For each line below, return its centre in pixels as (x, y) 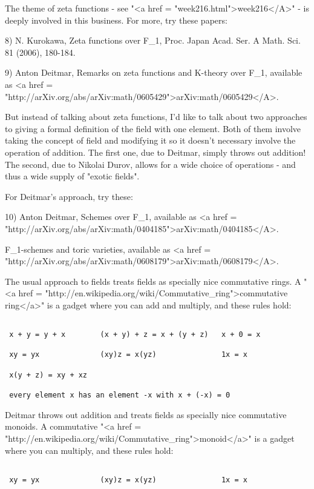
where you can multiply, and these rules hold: (89, 450)
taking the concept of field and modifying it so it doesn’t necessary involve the (150, 140)
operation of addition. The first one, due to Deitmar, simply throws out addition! (155, 152)
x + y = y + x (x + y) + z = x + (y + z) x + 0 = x (135, 335)
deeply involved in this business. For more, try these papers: (116, 20)
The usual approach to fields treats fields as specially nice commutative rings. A (153, 281)
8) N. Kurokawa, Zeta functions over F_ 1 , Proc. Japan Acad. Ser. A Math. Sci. (153, 40)
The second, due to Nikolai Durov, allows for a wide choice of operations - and (150, 164)
